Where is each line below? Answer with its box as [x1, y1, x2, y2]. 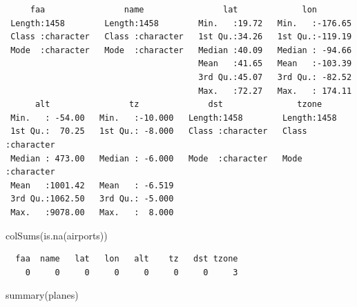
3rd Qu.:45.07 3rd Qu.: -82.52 [198, 72, 352, 82]
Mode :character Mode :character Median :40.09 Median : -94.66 [10, 45, 352, 55]
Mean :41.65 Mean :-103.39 [198, 59, 352, 69]
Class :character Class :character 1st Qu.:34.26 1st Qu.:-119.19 [10, 32, 352, 42]
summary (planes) [6, 288, 79, 302]
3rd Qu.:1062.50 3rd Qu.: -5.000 [10, 194, 174, 204]
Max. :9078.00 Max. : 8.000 [10, 207, 174, 217]
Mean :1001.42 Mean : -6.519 [10, 180, 174, 190]
